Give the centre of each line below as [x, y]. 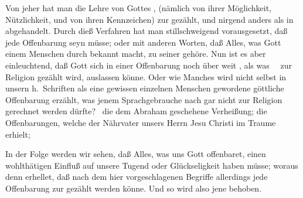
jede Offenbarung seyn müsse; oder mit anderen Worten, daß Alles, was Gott [143, 42]
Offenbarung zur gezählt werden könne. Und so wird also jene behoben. [134, 188]
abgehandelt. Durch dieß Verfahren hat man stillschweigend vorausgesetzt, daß [147, 31]
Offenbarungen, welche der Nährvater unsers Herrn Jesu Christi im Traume [141, 122]
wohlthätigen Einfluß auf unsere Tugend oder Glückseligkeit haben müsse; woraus [152, 165]
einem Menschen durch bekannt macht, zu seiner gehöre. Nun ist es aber [136, 54]
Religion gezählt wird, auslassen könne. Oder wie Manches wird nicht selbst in [146, 76]
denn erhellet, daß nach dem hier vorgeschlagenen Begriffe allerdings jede [137, 177]
